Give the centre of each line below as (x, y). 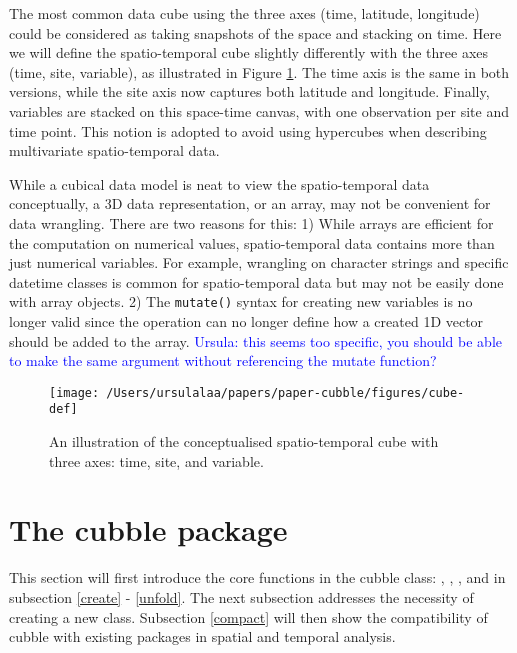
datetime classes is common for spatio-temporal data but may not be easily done (256, 281)
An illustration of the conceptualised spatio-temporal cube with (244, 441)
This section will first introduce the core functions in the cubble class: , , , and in (257, 577)
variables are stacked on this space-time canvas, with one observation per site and (259, 110)
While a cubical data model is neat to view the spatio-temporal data (219, 183)
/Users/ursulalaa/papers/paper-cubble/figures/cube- (285, 392)
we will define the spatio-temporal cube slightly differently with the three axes (249, 52)
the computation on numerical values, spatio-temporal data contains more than (252, 242)
